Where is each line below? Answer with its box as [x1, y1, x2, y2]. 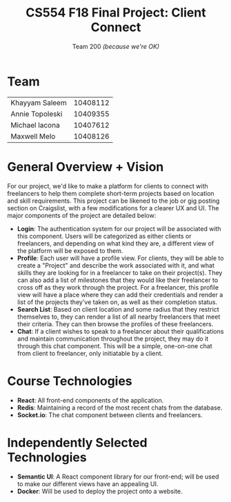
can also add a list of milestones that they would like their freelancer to [17, 276, 219, 284]
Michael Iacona [10, 120, 60, 130]
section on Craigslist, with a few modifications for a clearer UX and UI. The [7, 203, 219, 212]
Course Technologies [7, 373, 132, 389]
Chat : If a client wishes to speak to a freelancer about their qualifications [17, 327, 224, 335]
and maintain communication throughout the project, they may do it [17, 334, 209, 343]
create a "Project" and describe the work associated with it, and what [17, 261, 215, 270]
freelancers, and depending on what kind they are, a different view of [17, 239, 214, 248]
